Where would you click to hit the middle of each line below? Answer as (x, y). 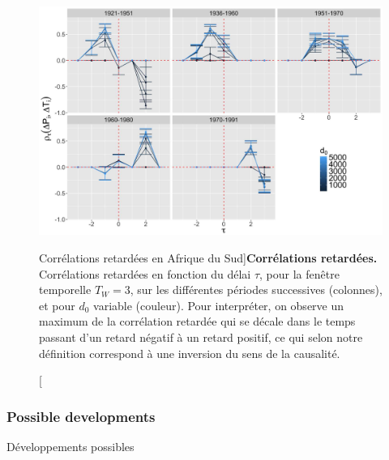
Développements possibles (71, 446)
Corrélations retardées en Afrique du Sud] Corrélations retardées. (208, 257)
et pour (57, 305)
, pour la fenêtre (299, 273)
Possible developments (81, 416)
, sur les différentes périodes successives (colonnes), (256, 290)
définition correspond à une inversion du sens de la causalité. (190, 353)
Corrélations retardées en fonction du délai (145, 273)
